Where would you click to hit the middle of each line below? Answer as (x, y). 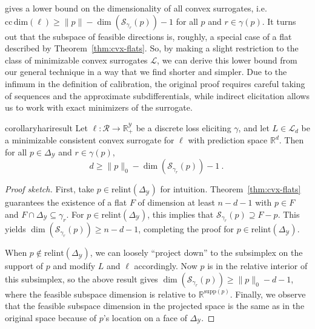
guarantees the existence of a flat (66, 202)
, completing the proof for (186, 229)
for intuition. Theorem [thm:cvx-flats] (230, 189)
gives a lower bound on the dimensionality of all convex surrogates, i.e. (136, 8)
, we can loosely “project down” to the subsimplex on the (196, 252)
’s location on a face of (145, 318)
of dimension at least (176, 202)
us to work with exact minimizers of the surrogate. (99, 107)
